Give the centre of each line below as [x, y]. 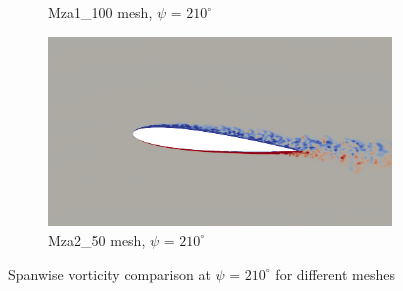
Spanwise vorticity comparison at [109, 273]
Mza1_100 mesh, [100, 12]
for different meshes [335, 273]
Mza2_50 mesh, [97, 239]
